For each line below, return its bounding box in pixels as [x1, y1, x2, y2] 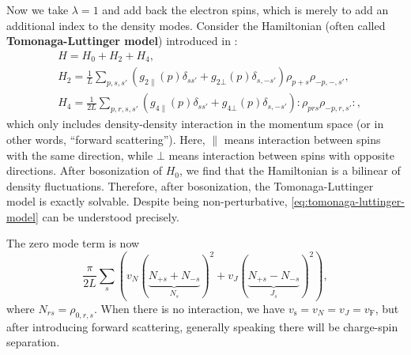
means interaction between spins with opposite [168, 146, 394, 163]
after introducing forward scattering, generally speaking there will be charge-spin [6, 318, 398, 334]
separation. [6, 334, 60, 350]
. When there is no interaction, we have [93, 300, 285, 316]
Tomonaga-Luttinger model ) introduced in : [6, 32, 238, 49]
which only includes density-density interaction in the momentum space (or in [6, 115, 384, 132]
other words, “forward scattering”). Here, [6, 130, 205, 147]
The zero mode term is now [6, 235, 140, 251]
